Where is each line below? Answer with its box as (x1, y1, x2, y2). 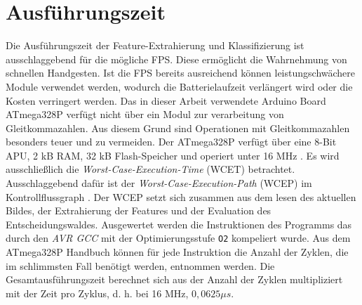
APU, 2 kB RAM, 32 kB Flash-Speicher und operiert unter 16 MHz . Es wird (6, 148, 340, 162)
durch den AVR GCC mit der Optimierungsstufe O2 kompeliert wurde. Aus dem (6, 231, 351, 245)
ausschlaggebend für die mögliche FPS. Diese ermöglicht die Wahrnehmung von (6, 51, 347, 66)
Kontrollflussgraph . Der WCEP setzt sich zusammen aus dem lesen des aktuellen (6, 189, 356, 204)
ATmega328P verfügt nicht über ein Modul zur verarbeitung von (6, 107, 284, 122)
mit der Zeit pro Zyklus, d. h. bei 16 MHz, (6, 285, 189, 300)
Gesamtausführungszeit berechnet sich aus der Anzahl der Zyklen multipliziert (6, 272, 343, 287)
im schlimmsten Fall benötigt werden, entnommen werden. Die (6, 258, 275, 273)
